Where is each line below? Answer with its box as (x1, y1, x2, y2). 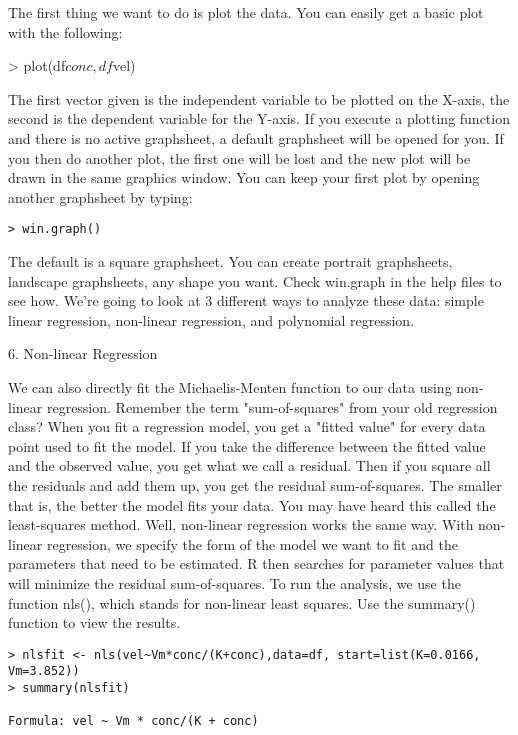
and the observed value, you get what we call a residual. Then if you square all (8, 455, 491, 476)
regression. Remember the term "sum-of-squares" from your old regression (46, 396, 498, 417)
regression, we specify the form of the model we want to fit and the (46, 533, 458, 554)
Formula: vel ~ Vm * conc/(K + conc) (8, 714, 259, 729)
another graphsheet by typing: (8, 186, 193, 207)
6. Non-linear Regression (8, 343, 158, 364)
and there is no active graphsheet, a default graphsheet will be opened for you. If (8, 127, 504, 148)
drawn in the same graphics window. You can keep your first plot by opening (8, 167, 480, 188)
